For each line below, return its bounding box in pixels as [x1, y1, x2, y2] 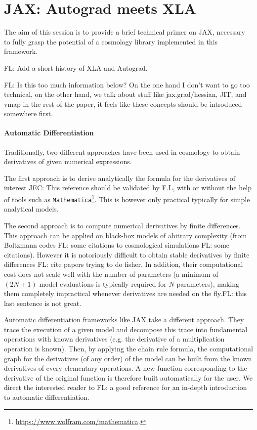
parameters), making [176, 278, 239, 289]
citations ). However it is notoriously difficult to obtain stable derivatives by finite [4, 249, 250, 259]
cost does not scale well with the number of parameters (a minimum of [4, 268, 218, 279]
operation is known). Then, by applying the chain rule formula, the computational [4, 344, 253, 354]
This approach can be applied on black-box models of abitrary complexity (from [4, 230, 247, 240]
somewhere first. [4, 108, 53, 119]
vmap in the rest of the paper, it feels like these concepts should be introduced [4, 98, 242, 109]
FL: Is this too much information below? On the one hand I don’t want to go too [4, 79, 250, 89]
